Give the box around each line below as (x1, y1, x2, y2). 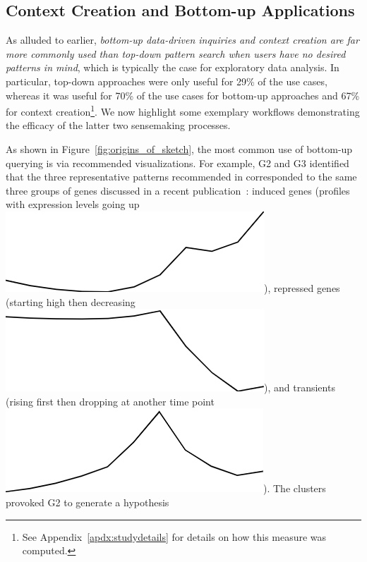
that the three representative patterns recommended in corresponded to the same (6, 169, 357, 184)
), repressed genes (264, 280, 340, 295)
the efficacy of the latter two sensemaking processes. (6, 118, 231, 133)
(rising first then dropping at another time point (6, 393, 215, 408)
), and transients (264, 380, 335, 395)
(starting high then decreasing (6, 294, 136, 309)
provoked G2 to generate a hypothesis (6, 494, 169, 509)
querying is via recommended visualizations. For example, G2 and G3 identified (6, 155, 349, 170)
